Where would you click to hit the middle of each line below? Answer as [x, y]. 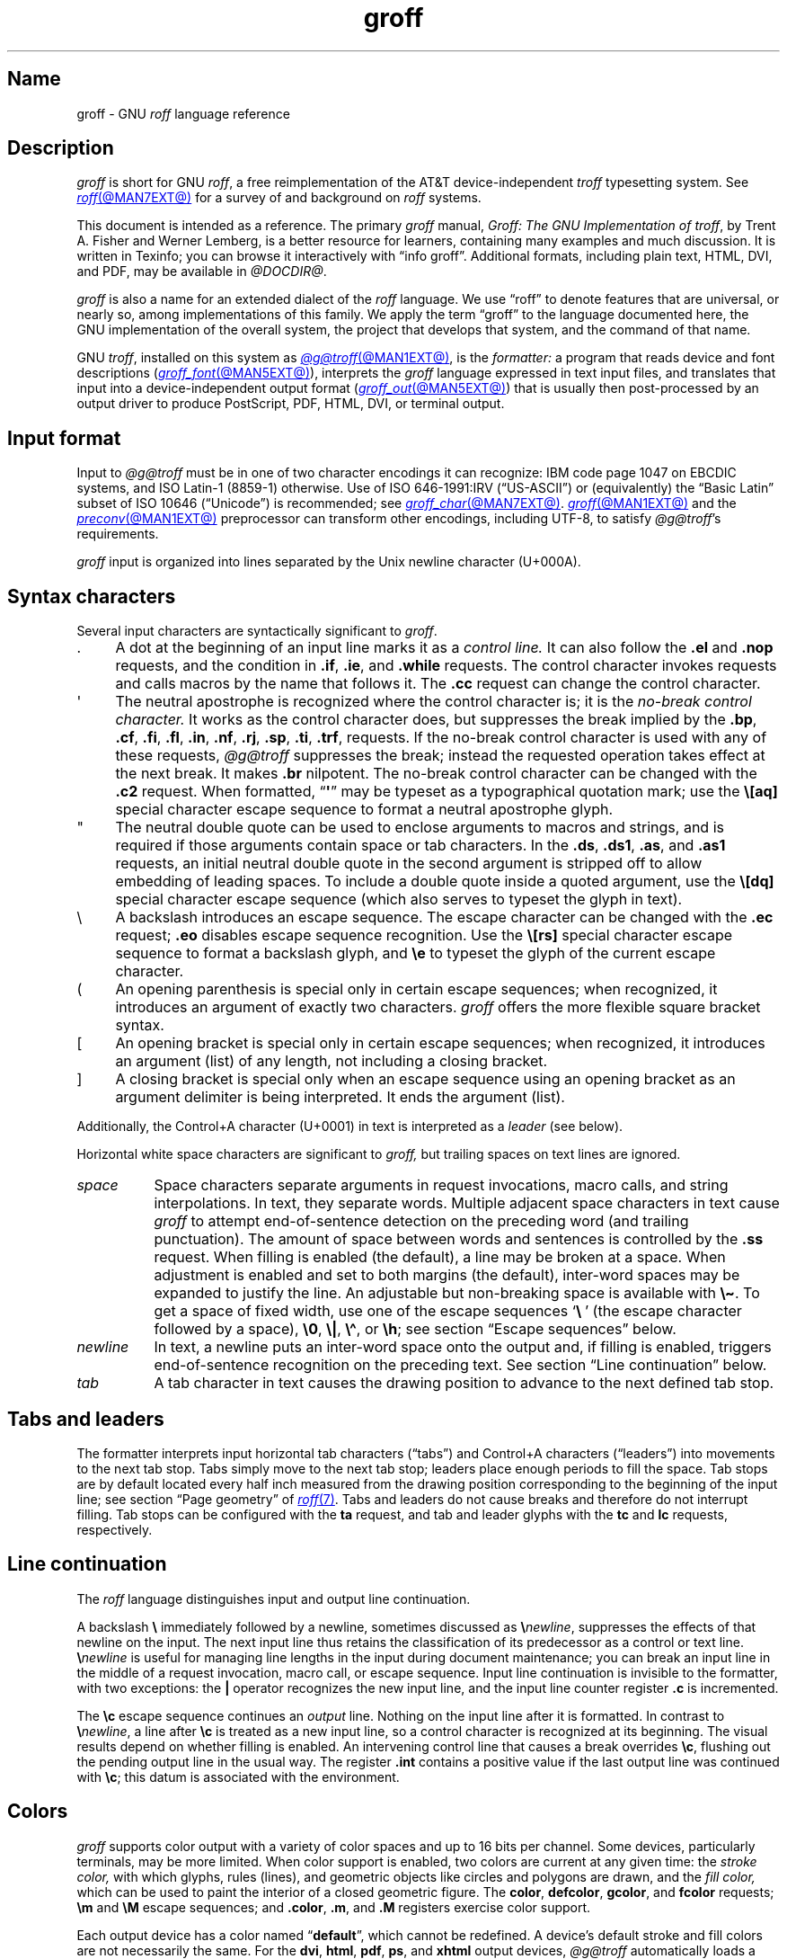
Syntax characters [92, 596]
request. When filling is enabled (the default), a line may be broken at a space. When [440, 1257]
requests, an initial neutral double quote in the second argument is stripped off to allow [409, 864]
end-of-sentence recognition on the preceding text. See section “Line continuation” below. [460, 1365]
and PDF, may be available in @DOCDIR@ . [202, 272]
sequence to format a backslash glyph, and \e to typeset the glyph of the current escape [416, 953]
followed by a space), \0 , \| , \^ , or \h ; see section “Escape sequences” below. [415, 1329]
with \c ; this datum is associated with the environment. [238, 1776]
